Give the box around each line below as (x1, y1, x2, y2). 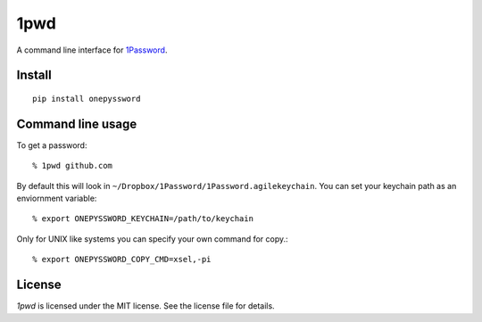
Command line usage (16, 116, 137, 131)
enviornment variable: (16, 193, 97, 204)
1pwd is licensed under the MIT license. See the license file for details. (16, 301, 276, 311)
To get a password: (16, 139, 87, 151)
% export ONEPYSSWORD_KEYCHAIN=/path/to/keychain (32, 214, 254, 224)
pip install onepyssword (32, 94, 141, 103)
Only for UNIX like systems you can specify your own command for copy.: (16, 233, 289, 244)
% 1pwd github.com (32, 161, 113, 171)
